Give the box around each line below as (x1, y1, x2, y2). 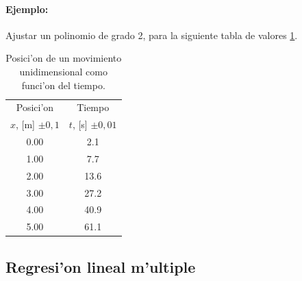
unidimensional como (19, 64, 108, 78)
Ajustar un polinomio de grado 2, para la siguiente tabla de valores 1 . (5, 27, 298, 42)
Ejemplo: (5, 1, 49, 16)
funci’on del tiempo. (21, 77, 105, 92)
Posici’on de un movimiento (5, 51, 122, 65)
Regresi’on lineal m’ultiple (5, 256, 196, 277)
